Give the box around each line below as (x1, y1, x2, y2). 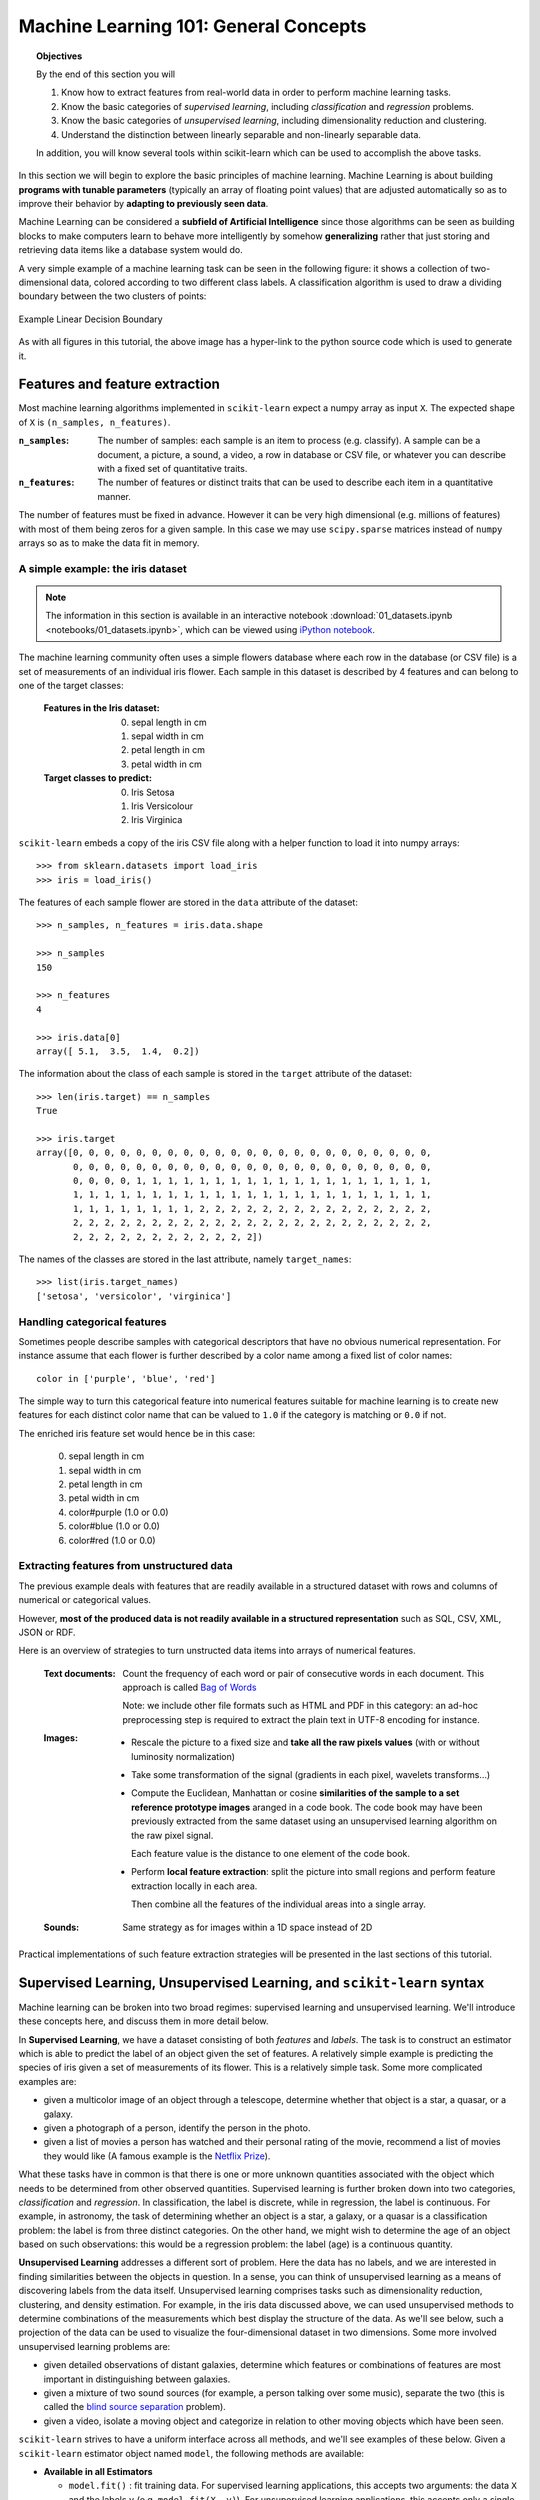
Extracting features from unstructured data (18, 1559, 234, 1573)
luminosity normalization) (131, 1750, 235, 1762)
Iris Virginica (131, 814, 183, 826)
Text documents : (43, 1667, 116, 1679)
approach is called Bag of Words (122, 1681, 257, 1694)
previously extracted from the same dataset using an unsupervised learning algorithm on (131, 1815, 498, 1827)
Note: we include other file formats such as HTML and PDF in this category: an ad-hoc (122, 1700, 479, 1712)
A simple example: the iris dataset (18, 561, 187, 575)
